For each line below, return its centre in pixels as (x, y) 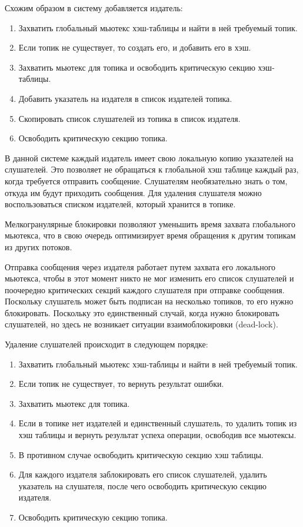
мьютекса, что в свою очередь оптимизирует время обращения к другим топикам (150, 235)
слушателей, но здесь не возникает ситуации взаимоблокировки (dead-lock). (141, 324)
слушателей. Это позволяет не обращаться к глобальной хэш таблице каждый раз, (152, 169)
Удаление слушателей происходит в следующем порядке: (106, 344)
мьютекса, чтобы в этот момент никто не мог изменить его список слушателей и (149, 278)
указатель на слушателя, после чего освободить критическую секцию (142, 485)
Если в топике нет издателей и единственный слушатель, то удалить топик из (158, 423)
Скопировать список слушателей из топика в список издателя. (129, 118)
